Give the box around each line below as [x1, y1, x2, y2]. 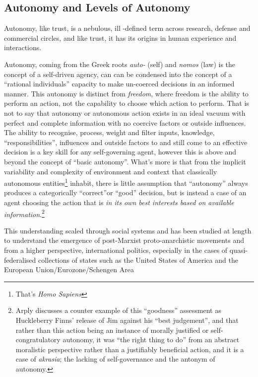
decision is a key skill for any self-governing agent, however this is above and [4, 147, 236, 157]
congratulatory [15, 334, 61, 345]
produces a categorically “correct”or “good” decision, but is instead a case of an [4, 187, 247, 198]
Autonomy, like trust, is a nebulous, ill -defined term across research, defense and [4, 23, 251, 33]
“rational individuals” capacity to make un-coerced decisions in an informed [4, 78, 235, 89]
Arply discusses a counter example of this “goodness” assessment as [15, 305, 221, 315]
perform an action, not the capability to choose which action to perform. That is [4, 98, 249, 108]
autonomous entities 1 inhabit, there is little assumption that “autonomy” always [4, 176, 248, 188]
